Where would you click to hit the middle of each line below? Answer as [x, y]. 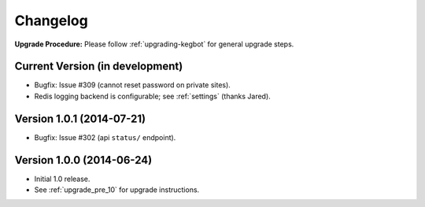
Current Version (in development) [99, 67]
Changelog [51, 20]
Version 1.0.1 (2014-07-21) [80, 118]
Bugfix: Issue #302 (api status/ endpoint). [105, 137]
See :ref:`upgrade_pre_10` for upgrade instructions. [117, 190]
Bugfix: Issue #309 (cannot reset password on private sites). [133, 85]
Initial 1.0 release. [62, 179]
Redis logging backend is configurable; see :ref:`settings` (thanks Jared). [152, 96]
